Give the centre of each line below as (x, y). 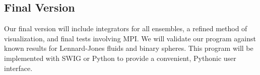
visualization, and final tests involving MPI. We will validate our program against (130, 38)
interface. (18, 68)
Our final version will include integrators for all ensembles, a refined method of (126, 28)
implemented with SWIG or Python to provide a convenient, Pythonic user (120, 58)
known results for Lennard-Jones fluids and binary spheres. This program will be (129, 48)
